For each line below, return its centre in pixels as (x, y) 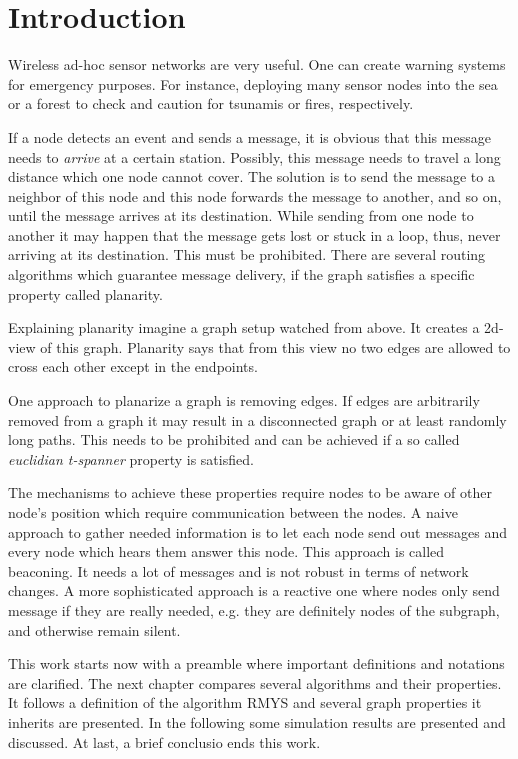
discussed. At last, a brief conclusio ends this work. (164, 741)
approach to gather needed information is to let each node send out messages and (258, 531)
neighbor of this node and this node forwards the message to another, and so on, (255, 195)
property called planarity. (85, 293)
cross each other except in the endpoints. (133, 366)
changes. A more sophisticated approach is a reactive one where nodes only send (254, 590)
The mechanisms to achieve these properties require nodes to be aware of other (250, 492)
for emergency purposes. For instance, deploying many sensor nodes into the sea (253, 83)
